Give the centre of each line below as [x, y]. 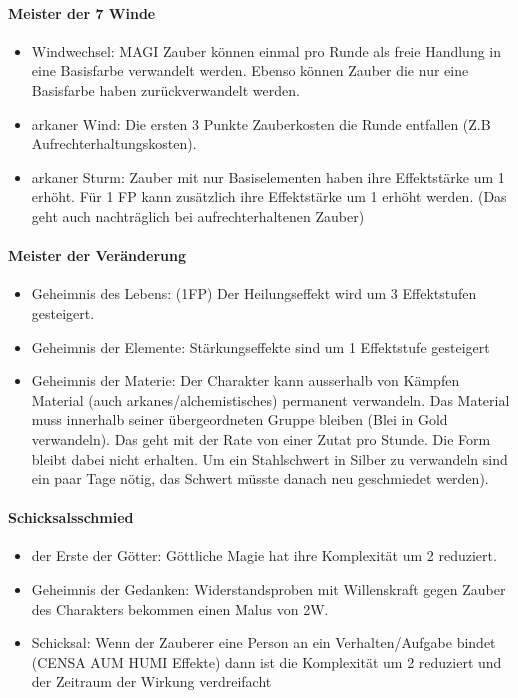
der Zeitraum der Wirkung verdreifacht [151, 681]
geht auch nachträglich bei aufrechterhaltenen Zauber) [198, 215]
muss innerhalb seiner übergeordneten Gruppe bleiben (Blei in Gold [239, 419]
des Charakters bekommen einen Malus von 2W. [180, 608]
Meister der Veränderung [97, 255]
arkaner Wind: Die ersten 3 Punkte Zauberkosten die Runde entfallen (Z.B [261, 123]
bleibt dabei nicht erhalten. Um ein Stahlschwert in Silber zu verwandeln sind [269, 458]
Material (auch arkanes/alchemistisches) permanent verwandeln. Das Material [270, 399]
